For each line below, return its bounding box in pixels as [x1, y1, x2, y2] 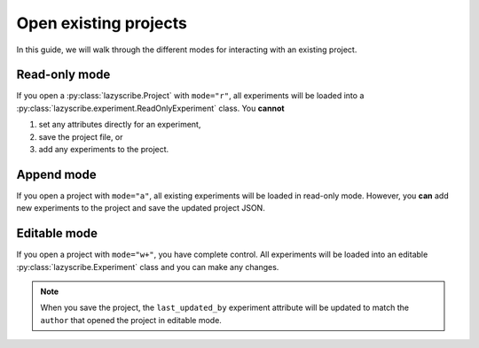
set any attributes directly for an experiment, [38, 120, 201, 130]
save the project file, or [38, 131, 123, 142]
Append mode [16, 166, 97, 182]
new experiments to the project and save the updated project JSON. [16, 203, 265, 213]
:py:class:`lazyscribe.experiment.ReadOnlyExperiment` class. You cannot [16, 103, 285, 113]
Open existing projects [16, 13, 188, 33]
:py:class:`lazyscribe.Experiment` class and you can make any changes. [16, 261, 279, 272]
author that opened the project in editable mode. [40, 314, 222, 325]
